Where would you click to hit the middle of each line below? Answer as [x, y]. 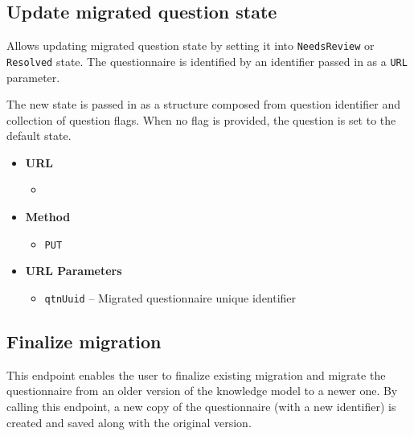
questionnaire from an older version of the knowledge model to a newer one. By [202, 391]
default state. [39, 136]
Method [48, 217]
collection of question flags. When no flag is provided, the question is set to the [201, 119]
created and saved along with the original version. [129, 422]
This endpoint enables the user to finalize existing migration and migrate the [196, 374]
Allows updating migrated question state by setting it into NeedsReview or [191, 45]
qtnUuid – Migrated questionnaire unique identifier [170, 297]
